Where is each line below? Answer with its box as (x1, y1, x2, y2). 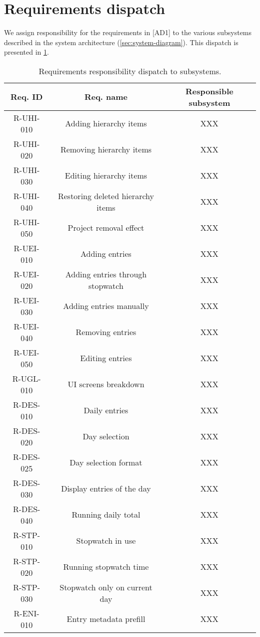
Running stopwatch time (63, 561, 149, 573)
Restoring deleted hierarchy (57, 190, 154, 202)
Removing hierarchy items (60, 143, 152, 155)
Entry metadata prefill (66, 613, 145, 625)
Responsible (185, 85, 233, 97)
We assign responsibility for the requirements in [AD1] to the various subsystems (4, 27, 252, 38)
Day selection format (69, 456, 142, 468)
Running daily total (71, 509, 140, 521)
